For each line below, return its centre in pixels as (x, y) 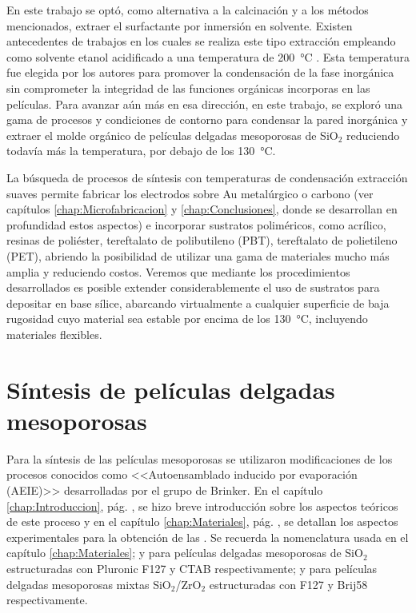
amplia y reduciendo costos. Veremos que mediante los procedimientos (178, 271)
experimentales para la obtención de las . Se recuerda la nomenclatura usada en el (208, 537)
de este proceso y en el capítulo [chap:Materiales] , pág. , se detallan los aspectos (202, 521)
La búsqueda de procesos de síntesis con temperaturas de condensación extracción (207, 177)
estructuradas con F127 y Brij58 (288, 584)
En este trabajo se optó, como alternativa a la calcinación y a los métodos (188, 10)
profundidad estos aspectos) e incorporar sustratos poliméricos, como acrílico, (196, 224)
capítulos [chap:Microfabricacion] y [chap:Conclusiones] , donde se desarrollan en (202, 209)
